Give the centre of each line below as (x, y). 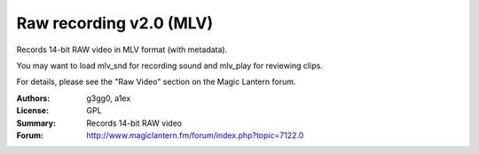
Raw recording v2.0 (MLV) (114, 23)
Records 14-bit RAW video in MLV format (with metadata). (122, 50)
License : (32, 111)
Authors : (33, 98)
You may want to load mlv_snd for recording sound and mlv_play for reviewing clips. (169, 65)
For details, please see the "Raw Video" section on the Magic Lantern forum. (156, 82)
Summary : (36, 123)
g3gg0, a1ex (109, 98)
